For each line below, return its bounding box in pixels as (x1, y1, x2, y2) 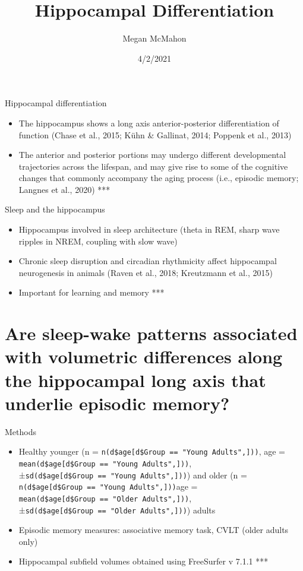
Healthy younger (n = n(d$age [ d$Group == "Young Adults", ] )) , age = (18, 445, 285, 458)
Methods (5, 425, 36, 437)
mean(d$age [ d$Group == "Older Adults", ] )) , (18, 491, 192, 504)
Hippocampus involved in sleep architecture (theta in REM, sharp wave (18, 223, 280, 236)
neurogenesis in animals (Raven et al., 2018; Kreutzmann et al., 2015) (18, 266, 273, 278)
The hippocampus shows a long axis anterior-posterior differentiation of (18, 116, 279, 129)
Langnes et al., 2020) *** (18, 183, 111, 195)
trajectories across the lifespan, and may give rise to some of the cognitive (18, 160, 288, 172)
